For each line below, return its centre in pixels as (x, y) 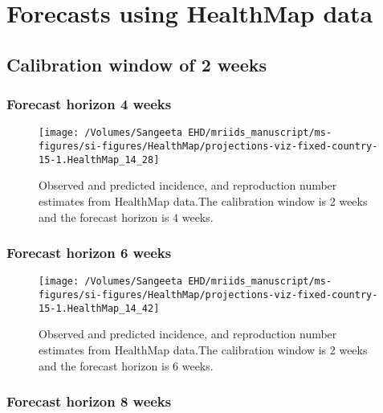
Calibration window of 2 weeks (137, 64)
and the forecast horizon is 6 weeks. (126, 365)
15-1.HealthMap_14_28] (99, 159)
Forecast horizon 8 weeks (89, 401)
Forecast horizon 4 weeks (89, 104)
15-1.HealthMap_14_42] (99, 308)
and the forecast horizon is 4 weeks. (126, 217)
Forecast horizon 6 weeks (89, 253)
